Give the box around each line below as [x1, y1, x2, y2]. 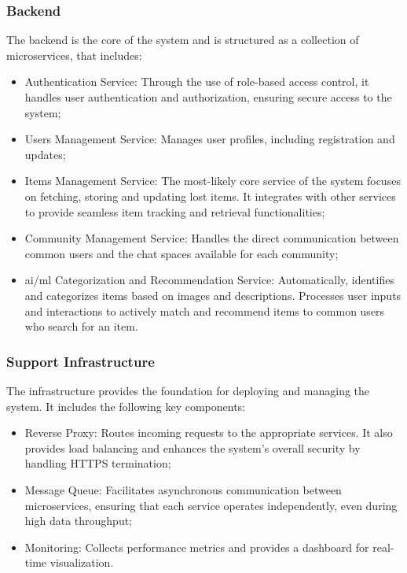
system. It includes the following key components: [6, 397, 246, 414]
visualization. [49, 554, 114, 571]
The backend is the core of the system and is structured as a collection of [6, 31, 359, 48]
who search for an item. [24, 318, 138, 335]
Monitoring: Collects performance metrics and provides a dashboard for [24, 538, 369, 555]
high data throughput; [24, 512, 133, 529]
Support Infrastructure [6, 351, 155, 371]
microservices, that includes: [6, 46, 142, 63]
